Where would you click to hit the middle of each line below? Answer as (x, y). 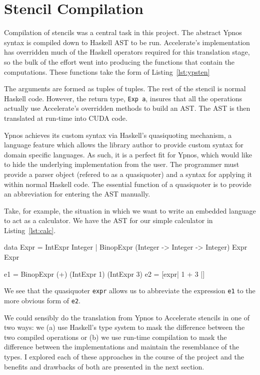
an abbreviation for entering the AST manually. (77, 194)
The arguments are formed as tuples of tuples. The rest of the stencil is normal (125, 88)
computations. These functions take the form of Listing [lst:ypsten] (107, 71)
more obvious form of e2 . (42, 300)
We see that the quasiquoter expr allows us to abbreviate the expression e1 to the (130, 291)
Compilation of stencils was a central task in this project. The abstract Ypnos (123, 32)
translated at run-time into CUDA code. (66, 118)
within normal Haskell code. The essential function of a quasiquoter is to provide (128, 184)
